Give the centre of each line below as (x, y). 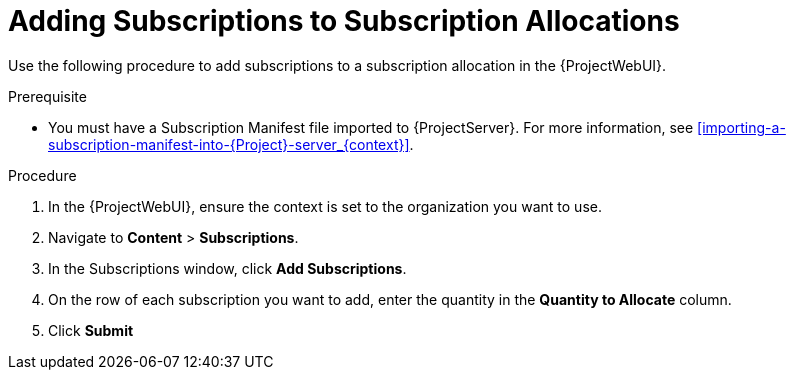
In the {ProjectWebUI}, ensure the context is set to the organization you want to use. (325, 206)
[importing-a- (741, 127)
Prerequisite (47, 96)
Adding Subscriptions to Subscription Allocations (344, 21)
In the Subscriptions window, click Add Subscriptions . (227, 268)
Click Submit (91, 330)
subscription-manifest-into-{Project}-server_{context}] (229, 144)
